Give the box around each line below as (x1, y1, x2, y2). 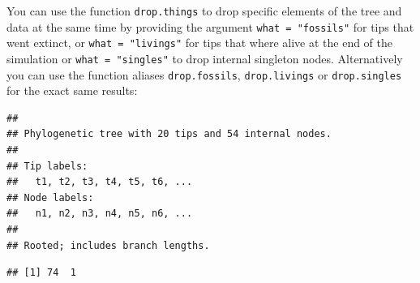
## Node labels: (6, 191, 94, 204)
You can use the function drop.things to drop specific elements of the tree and (6, 2, 402, 19)
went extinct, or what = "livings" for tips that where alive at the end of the (6, 34, 393, 51)
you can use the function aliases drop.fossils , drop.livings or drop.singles (6, 66, 402, 83)
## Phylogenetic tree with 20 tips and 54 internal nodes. (6, 128, 332, 140)
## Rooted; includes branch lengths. (6, 239, 210, 251)
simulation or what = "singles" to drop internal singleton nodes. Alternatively (6, 49, 403, 66)
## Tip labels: (6, 160, 88, 172)
